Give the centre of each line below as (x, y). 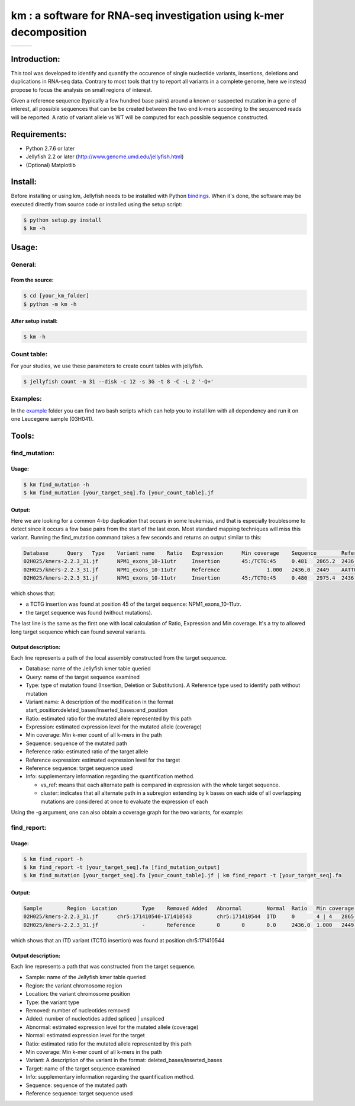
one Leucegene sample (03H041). (52, 419)
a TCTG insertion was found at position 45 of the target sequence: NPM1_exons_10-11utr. (133, 604)
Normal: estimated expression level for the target (85, 1035)
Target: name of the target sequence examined (83, 1068)
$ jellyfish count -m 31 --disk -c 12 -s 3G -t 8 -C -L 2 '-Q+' (119, 382)
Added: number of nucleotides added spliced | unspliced (95, 1019)
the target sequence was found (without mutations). (89, 612)
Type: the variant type (53, 1002)
